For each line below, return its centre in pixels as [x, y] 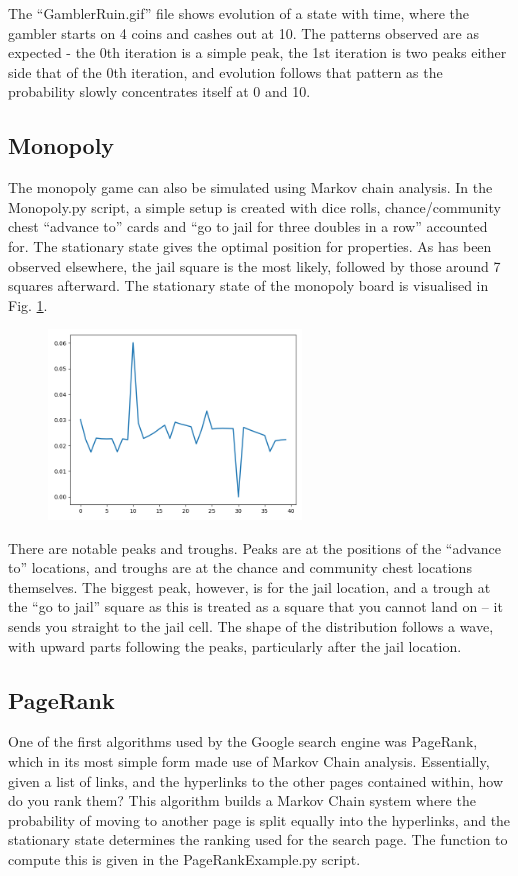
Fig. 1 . [28, 304]
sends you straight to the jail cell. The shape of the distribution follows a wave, [251, 626]
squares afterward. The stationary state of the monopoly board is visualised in [248, 285]
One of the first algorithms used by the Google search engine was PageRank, [243, 741]
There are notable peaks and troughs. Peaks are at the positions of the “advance [255, 547]
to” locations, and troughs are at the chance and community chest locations [240, 567]
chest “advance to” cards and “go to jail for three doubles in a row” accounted [248, 226]
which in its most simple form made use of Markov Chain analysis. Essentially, [249, 761]
